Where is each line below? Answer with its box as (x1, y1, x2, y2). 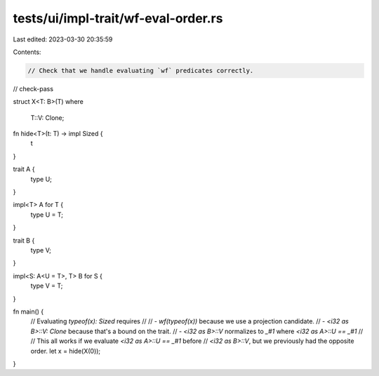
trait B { (13, 236, 35, 245)
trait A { (13, 165, 35, 173)
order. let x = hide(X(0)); (30, 347, 101, 355)
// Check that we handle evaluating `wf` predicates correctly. (27, 67, 254, 74)
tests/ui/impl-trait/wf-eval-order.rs (13, 11, 223, 26)
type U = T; (30, 210, 63, 219)
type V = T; (30, 281, 63, 290)
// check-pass (13, 84, 54, 93)
